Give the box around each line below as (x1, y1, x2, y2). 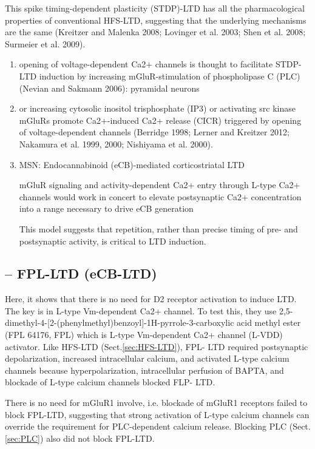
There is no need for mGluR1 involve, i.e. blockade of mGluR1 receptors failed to (5, 396, 308, 409)
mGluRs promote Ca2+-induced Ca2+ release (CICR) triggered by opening (19, 113, 302, 126)
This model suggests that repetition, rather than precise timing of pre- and (19, 222, 298, 235)
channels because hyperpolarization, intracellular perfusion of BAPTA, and (5, 363, 284, 376)
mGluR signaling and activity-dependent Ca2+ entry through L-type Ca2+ (19, 178, 300, 191)
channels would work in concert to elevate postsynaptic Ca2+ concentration (19, 190, 302, 203)
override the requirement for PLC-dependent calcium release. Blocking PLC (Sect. (5, 420, 311, 433)
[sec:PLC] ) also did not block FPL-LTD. (5, 431, 155, 444)
